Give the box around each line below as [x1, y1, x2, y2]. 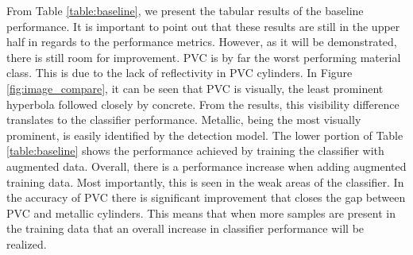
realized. [6, 235, 47, 252]
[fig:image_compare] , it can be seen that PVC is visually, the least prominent [6, 79, 384, 96]
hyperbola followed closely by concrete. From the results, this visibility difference [6, 95, 399, 112]
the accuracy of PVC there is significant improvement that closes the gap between [6, 189, 406, 206]
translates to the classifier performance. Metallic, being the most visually [6, 111, 361, 128]
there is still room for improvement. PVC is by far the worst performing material [6, 48, 401, 65]
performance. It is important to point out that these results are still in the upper [6, 17, 400, 34]
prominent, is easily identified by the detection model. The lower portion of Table [6, 126, 403, 143]
